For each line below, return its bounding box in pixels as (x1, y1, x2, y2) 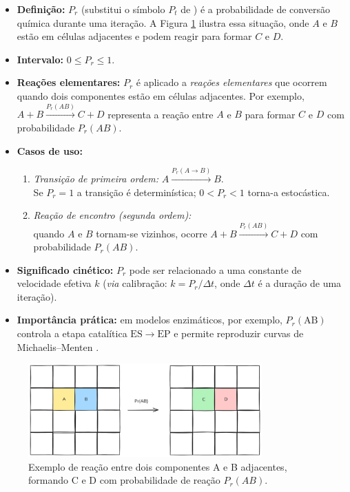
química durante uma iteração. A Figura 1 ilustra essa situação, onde (17, 15, 309, 30)
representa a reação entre (107, 107, 214, 121)
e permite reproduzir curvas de (174, 326, 304, 341)
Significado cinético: (17, 262, 114, 277)
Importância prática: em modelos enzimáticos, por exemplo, (17, 312, 282, 327)
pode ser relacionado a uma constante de (129, 262, 302, 277)
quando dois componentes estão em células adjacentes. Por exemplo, (17, 88, 305, 103)
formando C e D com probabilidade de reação (28, 473, 220, 487)
